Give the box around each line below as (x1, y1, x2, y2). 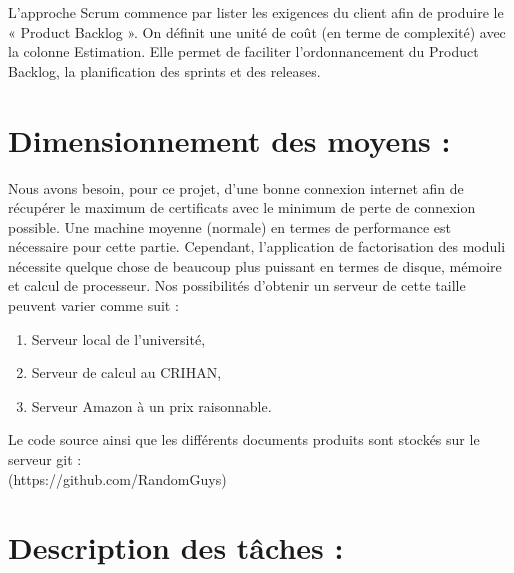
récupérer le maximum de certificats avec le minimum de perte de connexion (8, 197, 476, 218)
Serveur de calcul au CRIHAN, (31, 362, 222, 383)
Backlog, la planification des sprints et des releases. (8, 60, 321, 81)
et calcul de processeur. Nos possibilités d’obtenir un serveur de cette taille (8, 275, 466, 296)
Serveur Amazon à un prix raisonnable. (31, 395, 272, 416)
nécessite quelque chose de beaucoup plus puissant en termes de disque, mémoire (8, 255, 502, 276)
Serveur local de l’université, (31, 328, 206, 349)
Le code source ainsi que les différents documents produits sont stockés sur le (8, 429, 480, 450)
